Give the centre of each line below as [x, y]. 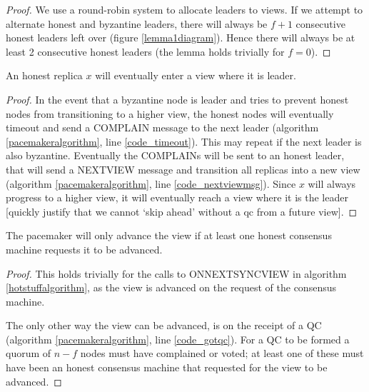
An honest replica [44, 75]
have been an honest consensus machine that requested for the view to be [167, 367]
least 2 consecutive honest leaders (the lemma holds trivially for [145, 51]
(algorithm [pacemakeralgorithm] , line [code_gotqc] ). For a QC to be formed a [178, 339]
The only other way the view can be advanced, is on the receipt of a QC [164, 325]
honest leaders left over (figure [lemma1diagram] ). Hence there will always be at [181, 37]
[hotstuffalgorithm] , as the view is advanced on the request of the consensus [171, 287]
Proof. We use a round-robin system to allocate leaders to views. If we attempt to [184, 9]
